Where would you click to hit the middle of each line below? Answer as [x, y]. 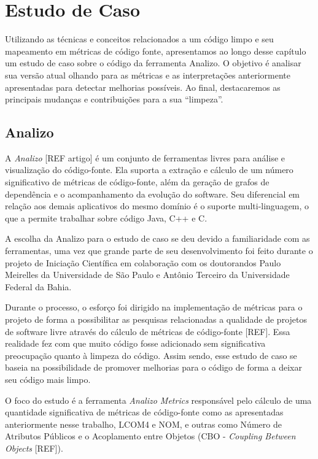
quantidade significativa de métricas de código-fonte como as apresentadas [144, 412]
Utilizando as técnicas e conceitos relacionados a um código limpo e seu [139, 39]
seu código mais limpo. [48, 379]
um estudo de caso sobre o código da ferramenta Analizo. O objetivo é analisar [153, 63]
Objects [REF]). [34, 448]
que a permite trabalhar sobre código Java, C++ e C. [106, 218]
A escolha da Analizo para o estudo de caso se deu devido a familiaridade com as [157, 238]
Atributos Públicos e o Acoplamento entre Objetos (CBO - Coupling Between [150, 436]
